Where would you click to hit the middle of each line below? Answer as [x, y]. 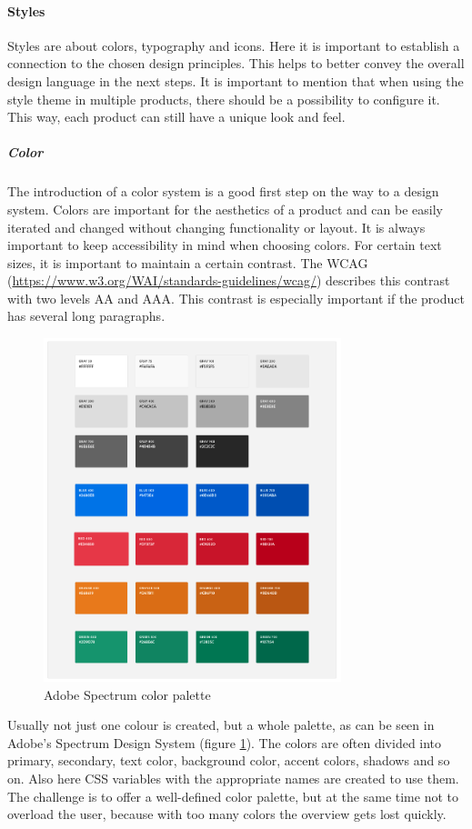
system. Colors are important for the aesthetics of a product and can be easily [225, 209]
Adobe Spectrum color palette [127, 694]
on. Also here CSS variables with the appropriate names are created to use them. [233, 778]
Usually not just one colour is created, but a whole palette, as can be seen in [221, 725]
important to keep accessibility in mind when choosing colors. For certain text [225, 245]
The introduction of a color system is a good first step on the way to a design [223, 191]
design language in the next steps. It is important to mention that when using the [236, 80]
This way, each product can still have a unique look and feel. [176, 117]
